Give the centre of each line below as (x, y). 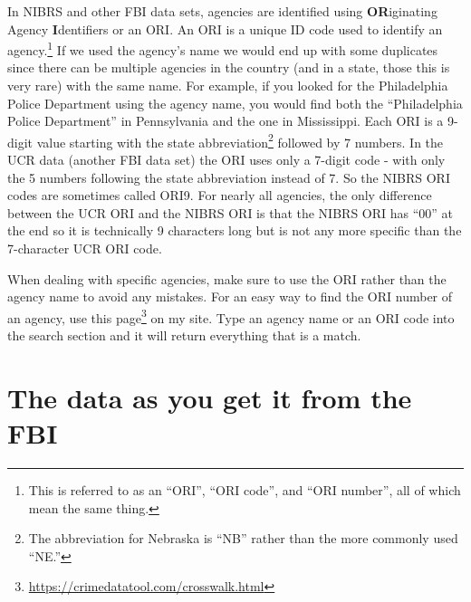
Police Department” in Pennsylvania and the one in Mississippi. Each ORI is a (226, 121)
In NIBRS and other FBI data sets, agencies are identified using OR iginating (222, 11)
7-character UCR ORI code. (85, 248)
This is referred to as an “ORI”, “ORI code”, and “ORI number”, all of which (245, 489)
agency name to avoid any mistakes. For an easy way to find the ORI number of (230, 296)
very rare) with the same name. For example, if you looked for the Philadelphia (228, 86)
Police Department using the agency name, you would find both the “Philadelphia (235, 103)
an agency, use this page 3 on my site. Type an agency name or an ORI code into (231, 316)
